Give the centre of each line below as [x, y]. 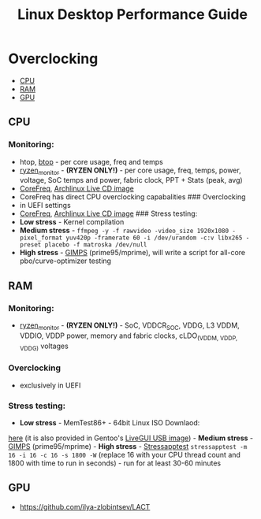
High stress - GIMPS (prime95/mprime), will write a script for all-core [132, 253]
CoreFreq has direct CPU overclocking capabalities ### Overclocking [132, 197]
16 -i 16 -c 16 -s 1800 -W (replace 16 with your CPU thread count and [124, 455]
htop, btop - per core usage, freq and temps [91, 161]
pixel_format [41, 238]
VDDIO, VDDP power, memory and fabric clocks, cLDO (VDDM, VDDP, [129, 336]
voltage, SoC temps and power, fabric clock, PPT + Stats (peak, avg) [131, 180]
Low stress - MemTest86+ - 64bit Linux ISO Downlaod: [110, 423]
